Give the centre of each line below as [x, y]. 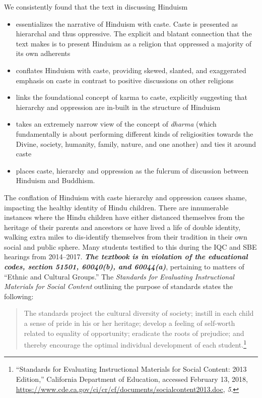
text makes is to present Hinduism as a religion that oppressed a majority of [134, 43]
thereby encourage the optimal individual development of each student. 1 [135, 344]
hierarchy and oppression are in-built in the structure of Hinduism [118, 107]
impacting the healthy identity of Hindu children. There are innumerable [116, 207]
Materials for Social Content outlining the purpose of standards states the [119, 286]
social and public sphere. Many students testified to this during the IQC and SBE [130, 246]
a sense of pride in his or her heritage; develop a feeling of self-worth [129, 323]
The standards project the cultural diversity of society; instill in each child [139, 313]
